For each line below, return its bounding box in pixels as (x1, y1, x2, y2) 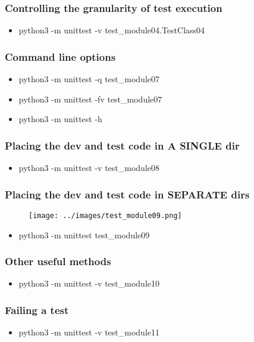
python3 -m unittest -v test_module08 (18, 161, 160, 174)
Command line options (5, 49, 116, 64)
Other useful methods (5, 254, 111, 269)
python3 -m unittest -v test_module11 (18, 326, 160, 338)
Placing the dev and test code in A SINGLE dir (5, 138, 240, 153)
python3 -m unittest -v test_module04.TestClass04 (18, 24, 205, 36)
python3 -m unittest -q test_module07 (18, 73, 160, 85)
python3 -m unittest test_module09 (18, 228, 150, 241)
